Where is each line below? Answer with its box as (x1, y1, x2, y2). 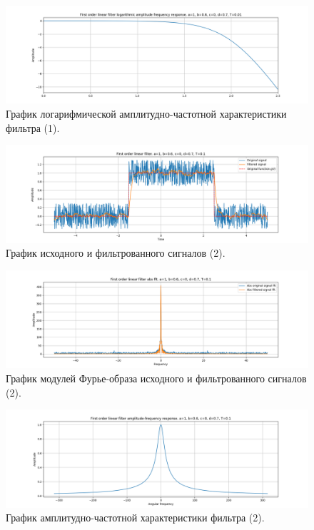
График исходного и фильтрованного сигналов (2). (6, 245, 226, 260)
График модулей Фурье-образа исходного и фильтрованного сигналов (6, 370, 307, 385)
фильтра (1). (6, 120, 60, 135)
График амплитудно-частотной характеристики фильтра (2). (6, 510, 265, 525)
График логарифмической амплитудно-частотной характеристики (6, 106, 287, 121)
